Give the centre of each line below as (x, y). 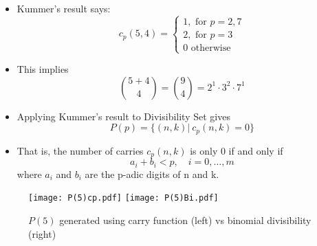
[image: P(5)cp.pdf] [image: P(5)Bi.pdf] (123, 198)
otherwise (211, 48)
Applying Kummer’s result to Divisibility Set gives (123, 116)
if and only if (256, 150)
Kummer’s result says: (64, 8)
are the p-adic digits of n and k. (152, 174)
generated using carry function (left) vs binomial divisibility (185, 220)
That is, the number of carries (80, 150)
